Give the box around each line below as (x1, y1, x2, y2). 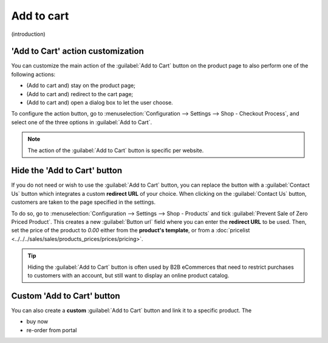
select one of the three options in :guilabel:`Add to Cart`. (11, 119, 152, 126)
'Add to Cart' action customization (11, 46, 144, 57)
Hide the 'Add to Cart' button (11, 165, 123, 176)
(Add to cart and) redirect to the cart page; (26, 90, 134, 97)
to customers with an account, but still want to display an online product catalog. (27, 272, 230, 279)
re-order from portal (26, 326, 77, 334)
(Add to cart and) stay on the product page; (26, 82, 136, 89)
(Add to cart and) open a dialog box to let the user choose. (26, 99, 173, 106)
